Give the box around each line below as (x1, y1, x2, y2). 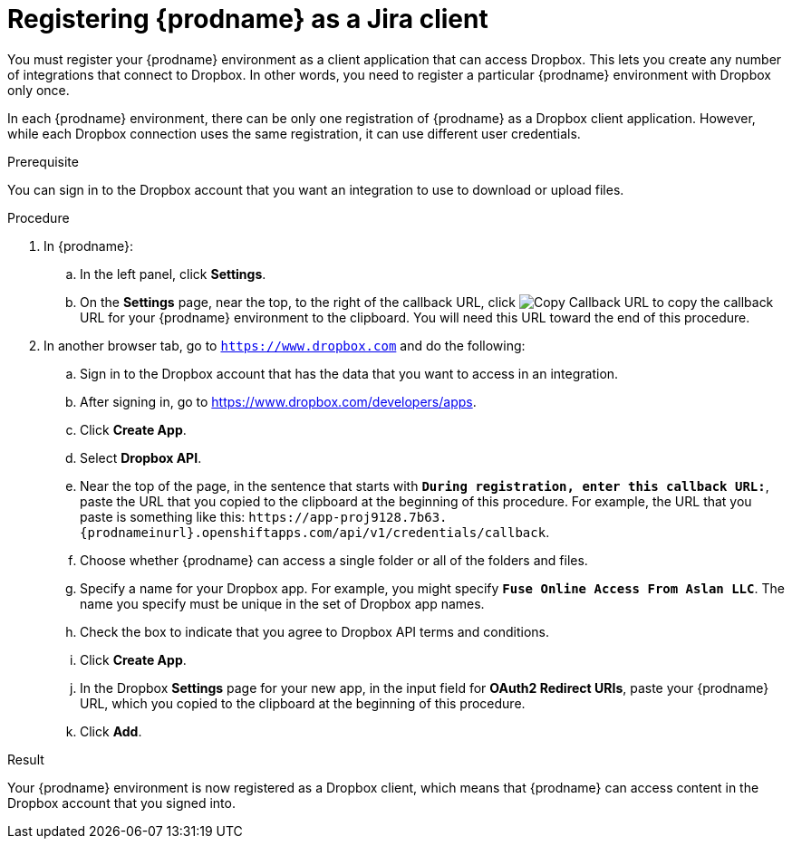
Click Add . (80, 723, 142, 739)
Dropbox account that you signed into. (7, 794, 236, 811)
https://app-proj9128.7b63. (248, 509, 448, 524)
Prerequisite (7, 153, 79, 169)
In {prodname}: (43, 237, 133, 254)
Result (7, 751, 44, 767)
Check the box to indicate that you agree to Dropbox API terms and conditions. (80, 623, 550, 639)
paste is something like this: (80, 508, 246, 524)
